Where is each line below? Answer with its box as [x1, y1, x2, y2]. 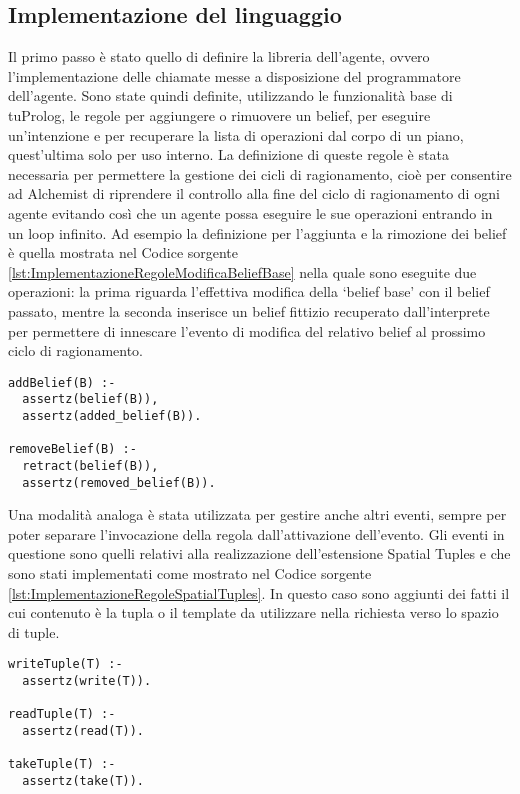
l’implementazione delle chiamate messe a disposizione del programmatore [8, 65, 461, 86]
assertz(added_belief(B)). [22, 409, 202, 424]
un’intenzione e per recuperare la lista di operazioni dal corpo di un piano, [8, 124, 464, 145]
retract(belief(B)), [22, 458, 159, 473]
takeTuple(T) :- [8, 757, 116, 772]
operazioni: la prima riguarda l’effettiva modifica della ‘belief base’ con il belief [8, 281, 490, 302]
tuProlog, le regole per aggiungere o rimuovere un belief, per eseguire [8, 104, 431, 125]
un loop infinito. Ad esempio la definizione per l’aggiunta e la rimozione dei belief [8, 222, 507, 243]
